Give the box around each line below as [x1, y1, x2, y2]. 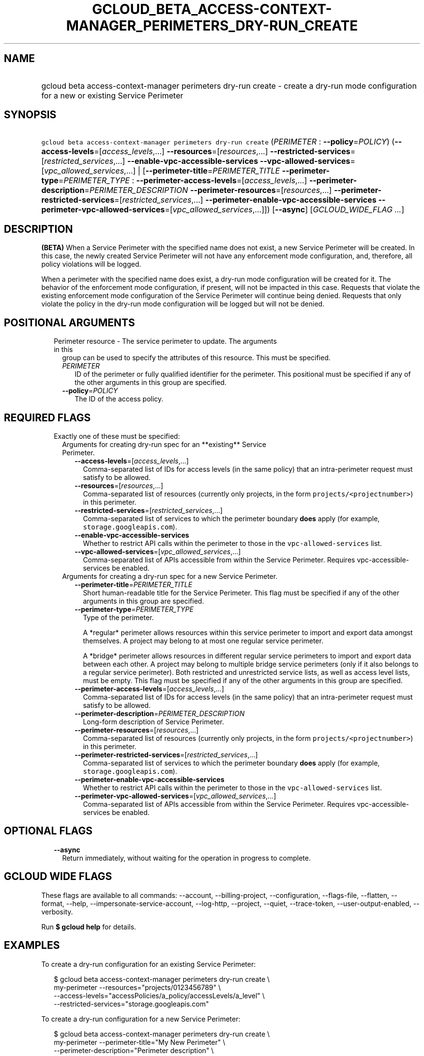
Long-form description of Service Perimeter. [83, 717, 224, 726]
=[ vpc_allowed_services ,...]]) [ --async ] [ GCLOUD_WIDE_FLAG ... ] [165, 205, 405, 215]
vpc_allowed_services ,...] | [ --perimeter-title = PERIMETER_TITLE [44, 166, 280, 176]
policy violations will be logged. [41, 260, 141, 269]
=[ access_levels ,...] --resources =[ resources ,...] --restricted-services [94, 146, 350, 157]
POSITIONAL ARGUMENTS [4, 316, 135, 329]
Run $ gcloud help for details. [41, 922, 136, 931]
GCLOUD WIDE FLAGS [4, 870, 112, 883]
